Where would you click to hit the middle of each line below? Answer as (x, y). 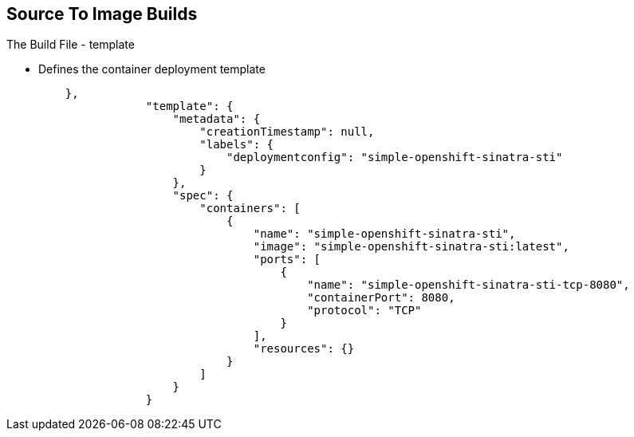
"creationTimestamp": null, (287, 132)
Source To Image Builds (102, 14)
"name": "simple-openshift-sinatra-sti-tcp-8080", (469, 285)
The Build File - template (71, 45)
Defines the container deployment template (152, 69)
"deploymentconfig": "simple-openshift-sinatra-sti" (395, 157)
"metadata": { (217, 119)
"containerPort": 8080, (381, 298)
